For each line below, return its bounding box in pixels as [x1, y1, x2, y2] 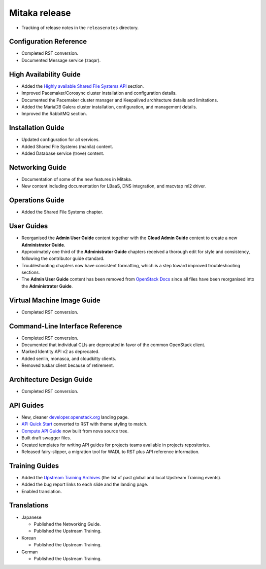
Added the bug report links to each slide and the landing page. [21, 481, 149, 488]
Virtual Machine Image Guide [9, 296, 100, 304]
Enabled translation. [21, 488, 62, 494]
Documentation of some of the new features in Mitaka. [21, 176, 133, 182]
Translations [9, 501, 49, 510]
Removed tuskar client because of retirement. [21, 362, 114, 368]
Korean [21, 535, 36, 541]
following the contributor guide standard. [21, 255, 104, 261]
